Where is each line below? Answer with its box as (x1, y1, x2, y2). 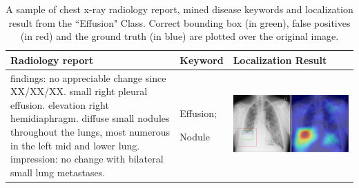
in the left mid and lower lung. (10, 138, 140, 152)
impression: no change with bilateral (10, 152, 164, 166)
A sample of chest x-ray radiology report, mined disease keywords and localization (6, 2, 353, 16)
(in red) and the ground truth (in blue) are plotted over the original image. (20, 29, 339, 43)
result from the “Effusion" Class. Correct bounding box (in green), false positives (8, 15, 351, 30)
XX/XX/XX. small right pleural (10, 84, 148, 98)
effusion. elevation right (10, 97, 109, 112)
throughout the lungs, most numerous (10, 125, 170, 138)
